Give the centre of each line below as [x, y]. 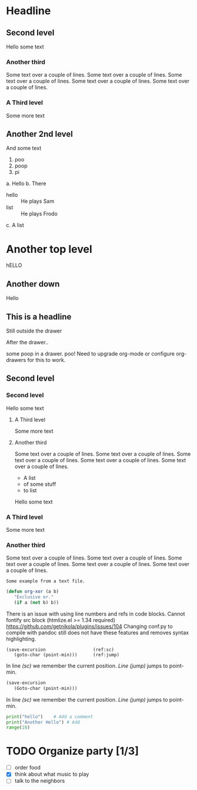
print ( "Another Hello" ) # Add [43, 722]
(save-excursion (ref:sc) [60, 650]
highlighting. [21, 638]
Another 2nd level [40, 134]
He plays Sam [38, 201]
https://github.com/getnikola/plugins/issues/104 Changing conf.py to [89, 626]
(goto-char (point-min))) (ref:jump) [66, 655]
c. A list [15, 225]
